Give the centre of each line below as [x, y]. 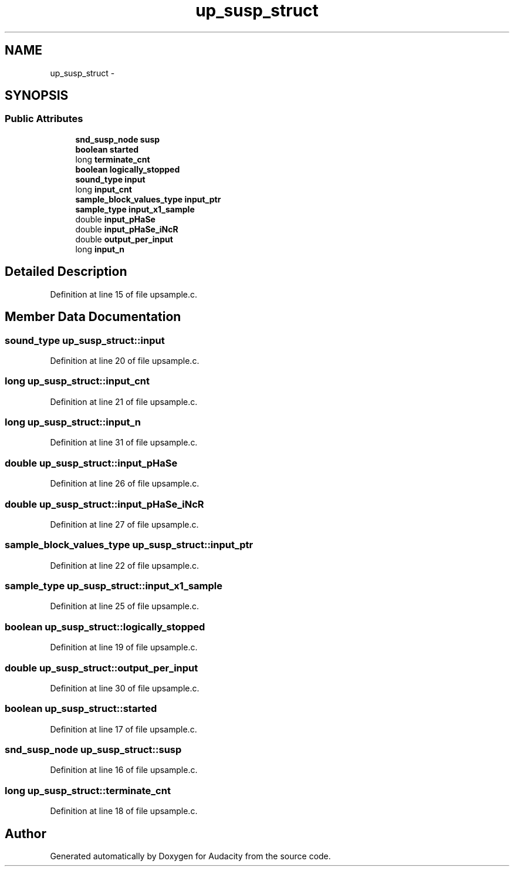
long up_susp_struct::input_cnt [77, 381]
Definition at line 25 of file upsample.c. [124, 606]
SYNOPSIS [37, 96]
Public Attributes [44, 119]
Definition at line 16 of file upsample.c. [124, 770]
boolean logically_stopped [128, 169]
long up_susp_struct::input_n [73, 422]
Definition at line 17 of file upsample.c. [124, 729]
